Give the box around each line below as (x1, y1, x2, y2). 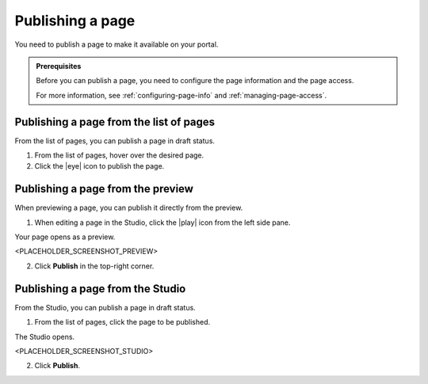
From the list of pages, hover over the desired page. (34, 150, 204, 160)
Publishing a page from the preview (14, 182, 194, 196)
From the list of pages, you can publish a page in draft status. (14, 135, 216, 146)
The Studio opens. (14, 332, 75, 341)
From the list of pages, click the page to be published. (34, 317, 211, 327)
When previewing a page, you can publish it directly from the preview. (14, 203, 243, 213)
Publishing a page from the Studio (14, 282, 186, 295)
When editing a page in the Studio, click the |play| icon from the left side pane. (34, 218, 291, 227)
